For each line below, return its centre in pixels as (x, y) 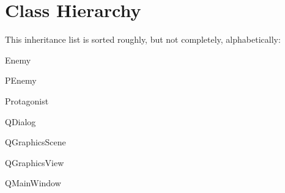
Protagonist (27, 100)
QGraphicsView (35, 162)
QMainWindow (33, 183)
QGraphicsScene (35, 142)
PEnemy (21, 80)
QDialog (20, 121)
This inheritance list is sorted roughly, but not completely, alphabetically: (143, 39)
